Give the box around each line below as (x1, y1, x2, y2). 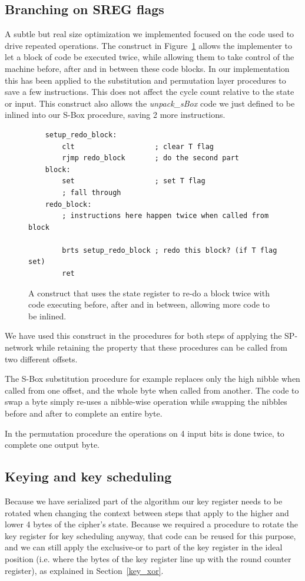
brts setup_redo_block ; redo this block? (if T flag (62, 246, 277, 255)
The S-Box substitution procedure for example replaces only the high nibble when (5, 372, 300, 385)
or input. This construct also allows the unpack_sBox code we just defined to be (5, 97, 295, 109)
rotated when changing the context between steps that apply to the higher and (5, 506, 289, 519)
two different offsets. (5, 352, 78, 365)
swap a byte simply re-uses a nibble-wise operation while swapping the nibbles (5, 395, 287, 408)
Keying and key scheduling (5, 467, 172, 486)
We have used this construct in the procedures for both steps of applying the (5, 329, 282, 342)
